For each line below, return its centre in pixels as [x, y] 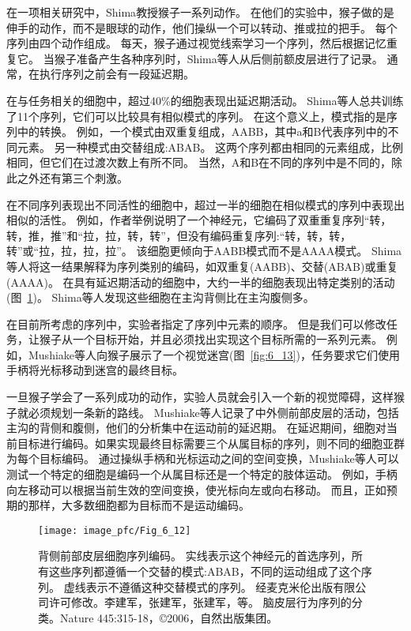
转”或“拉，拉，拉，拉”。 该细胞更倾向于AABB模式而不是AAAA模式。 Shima [204, 251]
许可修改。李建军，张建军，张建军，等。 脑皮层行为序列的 [200, 602]
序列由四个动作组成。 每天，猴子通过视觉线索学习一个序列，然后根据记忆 [196, 43]
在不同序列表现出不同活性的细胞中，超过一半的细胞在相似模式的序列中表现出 [205, 204]
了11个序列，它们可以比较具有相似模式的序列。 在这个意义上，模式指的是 [196, 116]
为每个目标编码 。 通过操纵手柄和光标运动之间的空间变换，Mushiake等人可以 [203, 458]
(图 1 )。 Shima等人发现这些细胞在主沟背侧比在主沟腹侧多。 [160, 297]
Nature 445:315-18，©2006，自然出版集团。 [169, 617]
